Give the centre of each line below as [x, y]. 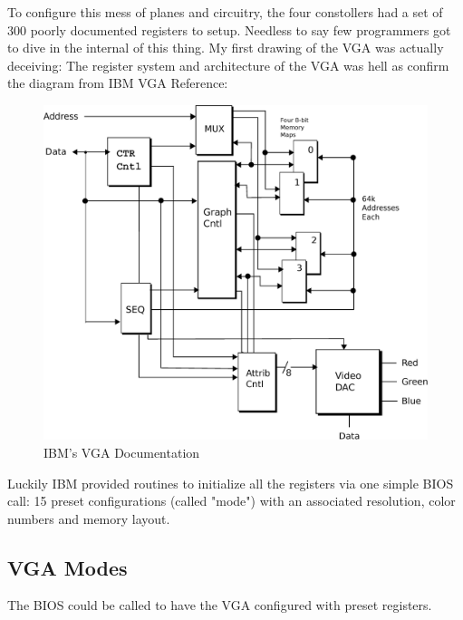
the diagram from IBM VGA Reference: [118, 83]
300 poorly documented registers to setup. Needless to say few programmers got [229, 29]
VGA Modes [68, 567]
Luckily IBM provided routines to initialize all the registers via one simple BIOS [231, 483]
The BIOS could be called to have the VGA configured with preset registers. [220, 605]
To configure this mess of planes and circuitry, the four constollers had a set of [225, 12]
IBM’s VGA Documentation [122, 452]
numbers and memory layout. [89, 518]
